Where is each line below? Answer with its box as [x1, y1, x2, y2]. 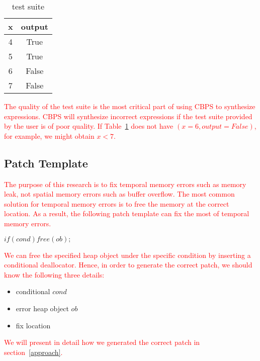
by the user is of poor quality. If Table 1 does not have [4, 121, 174, 131]
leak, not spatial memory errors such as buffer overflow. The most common [4, 189, 235, 199]
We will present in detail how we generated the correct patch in [4, 337, 200, 347]
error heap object [16, 303, 69, 313]
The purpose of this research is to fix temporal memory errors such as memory [4, 178, 246, 189]
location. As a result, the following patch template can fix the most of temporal [4, 208, 249, 219]
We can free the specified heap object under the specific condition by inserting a [4, 249, 251, 260]
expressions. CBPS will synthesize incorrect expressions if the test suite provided [4, 111, 252, 121]
